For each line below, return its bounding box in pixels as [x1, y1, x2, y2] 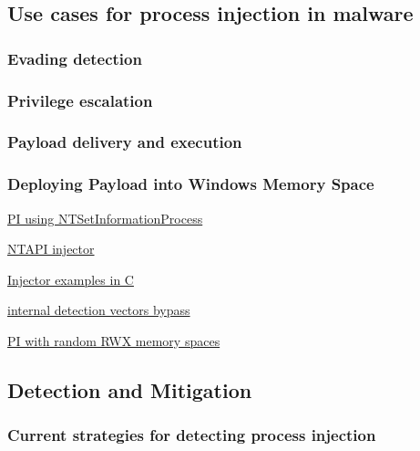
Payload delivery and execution [7, 131, 242, 153]
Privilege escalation [7, 89, 153, 111]
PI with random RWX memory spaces [7, 330, 220, 350]
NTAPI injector [7, 239, 95, 258]
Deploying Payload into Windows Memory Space [7, 173, 374, 195]
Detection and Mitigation [7, 375, 252, 404]
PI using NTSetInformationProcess [7, 208, 203, 227]
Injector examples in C [7, 269, 134, 288]
